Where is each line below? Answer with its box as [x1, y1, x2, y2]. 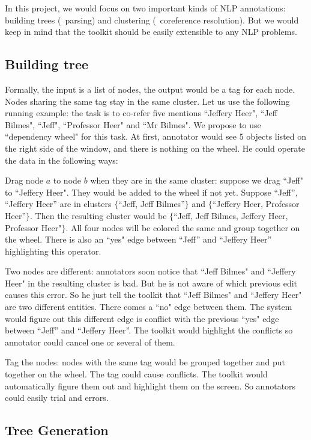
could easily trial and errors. [5, 391, 109, 404]
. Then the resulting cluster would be [30, 209, 167, 222]
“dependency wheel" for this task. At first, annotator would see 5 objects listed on [5, 130, 307, 143]
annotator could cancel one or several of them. [5, 335, 175, 348]
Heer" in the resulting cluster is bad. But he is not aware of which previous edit [5, 276, 298, 289]
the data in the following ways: [5, 153, 118, 166]
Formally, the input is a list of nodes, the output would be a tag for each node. [5, 82, 295, 95]
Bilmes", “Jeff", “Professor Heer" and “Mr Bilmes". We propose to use [5, 118, 261, 131]
